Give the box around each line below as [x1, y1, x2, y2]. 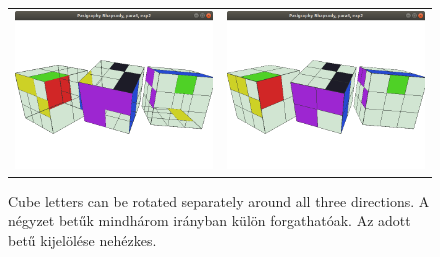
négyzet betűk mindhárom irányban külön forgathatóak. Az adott [8, 210, 411, 231]
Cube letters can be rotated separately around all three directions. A [8, 190, 430, 211]
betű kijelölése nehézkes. [8, 229, 157, 250]
